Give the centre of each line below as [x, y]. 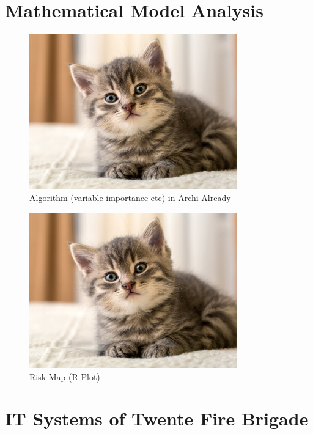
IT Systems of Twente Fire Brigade [157, 418]
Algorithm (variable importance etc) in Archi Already [130, 198]
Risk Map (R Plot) [65, 376]
